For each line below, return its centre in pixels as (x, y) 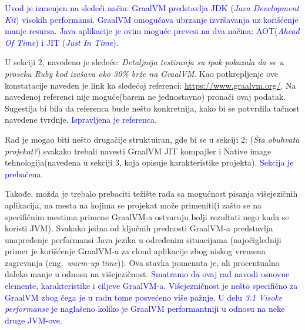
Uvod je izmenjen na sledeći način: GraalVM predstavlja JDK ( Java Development (152, 8)
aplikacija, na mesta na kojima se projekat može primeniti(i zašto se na (133, 205)
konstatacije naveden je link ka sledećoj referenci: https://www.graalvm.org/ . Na (150, 85)
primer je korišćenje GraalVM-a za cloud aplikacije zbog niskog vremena (135, 251)
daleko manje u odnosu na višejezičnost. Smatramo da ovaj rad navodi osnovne (147, 274)
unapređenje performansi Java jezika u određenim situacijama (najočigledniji (143, 239)
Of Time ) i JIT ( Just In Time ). (62, 42)
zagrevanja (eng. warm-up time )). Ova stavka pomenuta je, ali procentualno (142, 262)
